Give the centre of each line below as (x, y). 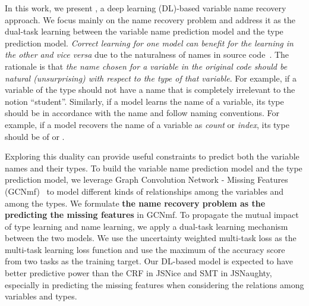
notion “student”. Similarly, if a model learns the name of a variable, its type (144, 101)
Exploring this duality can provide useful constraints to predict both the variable (152, 156)
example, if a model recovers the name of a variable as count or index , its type (147, 124)
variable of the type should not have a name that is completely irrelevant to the (150, 90)
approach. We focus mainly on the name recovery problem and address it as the (150, 19)
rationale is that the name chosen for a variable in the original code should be (146, 66)
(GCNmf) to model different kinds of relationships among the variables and (144, 191)
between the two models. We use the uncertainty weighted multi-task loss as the (151, 238)
